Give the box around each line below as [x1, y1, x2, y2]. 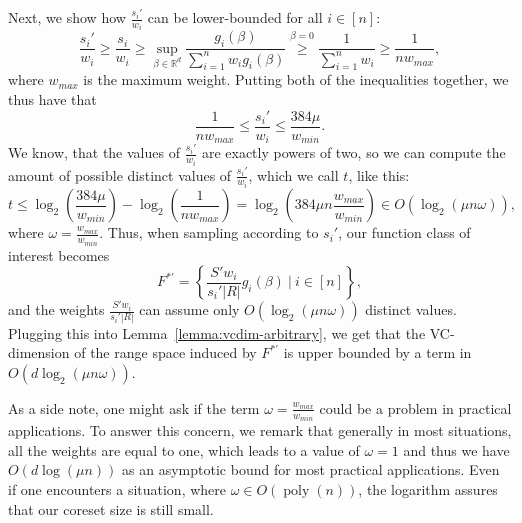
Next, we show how [8, 7, 126, 27]
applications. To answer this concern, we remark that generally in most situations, [8, 420, 512, 441]
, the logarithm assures [358, 478, 498, 499]
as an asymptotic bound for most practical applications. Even [122, 459, 500, 480]
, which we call [248, 164, 339, 185]
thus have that [8, 89, 97, 110]
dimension [8, 342, 70, 363]
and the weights [8, 299, 105, 320]
